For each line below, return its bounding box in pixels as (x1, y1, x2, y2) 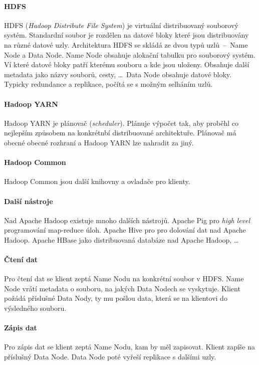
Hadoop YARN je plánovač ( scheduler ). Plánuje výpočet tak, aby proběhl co (4, 117, 238, 128)
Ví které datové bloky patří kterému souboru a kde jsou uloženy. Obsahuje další (4, 59, 249, 70)
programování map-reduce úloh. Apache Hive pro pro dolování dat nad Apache (4, 225, 246, 235)
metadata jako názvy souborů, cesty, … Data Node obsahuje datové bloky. (4, 69, 231, 79)
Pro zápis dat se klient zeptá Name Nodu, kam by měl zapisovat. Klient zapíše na (4, 341, 255, 352)
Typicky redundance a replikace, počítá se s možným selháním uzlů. (4, 79, 213, 89)
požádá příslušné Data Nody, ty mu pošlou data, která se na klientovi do (4, 293, 227, 303)
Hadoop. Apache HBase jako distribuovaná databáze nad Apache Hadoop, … (4, 234, 239, 245)
